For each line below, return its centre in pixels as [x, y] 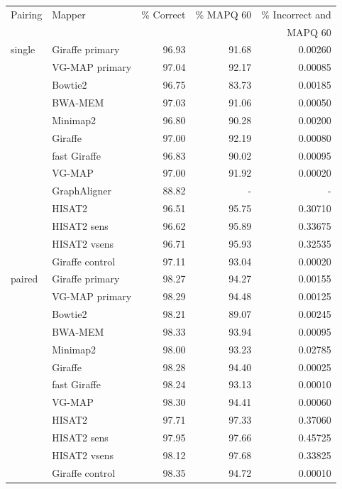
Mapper [69, 14]
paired [24, 279]
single [23, 49]
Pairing [27, 14]
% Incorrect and [296, 14]
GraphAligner [82, 191]
